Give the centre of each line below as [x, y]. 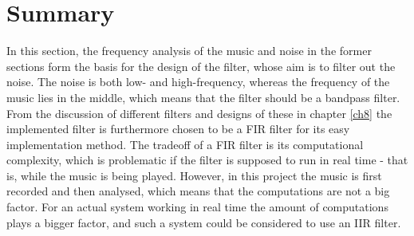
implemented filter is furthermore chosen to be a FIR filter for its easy [178, 129]
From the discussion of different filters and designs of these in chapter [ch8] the [199, 113]
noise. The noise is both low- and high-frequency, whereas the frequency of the [198, 82]
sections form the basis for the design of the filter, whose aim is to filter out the [201, 66]
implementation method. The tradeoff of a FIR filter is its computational [185, 144]
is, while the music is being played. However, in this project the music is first [194, 175]
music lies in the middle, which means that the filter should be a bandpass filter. [203, 97]
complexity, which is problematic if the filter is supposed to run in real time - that [207, 160]
